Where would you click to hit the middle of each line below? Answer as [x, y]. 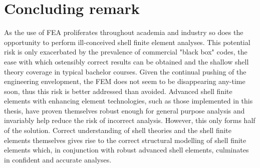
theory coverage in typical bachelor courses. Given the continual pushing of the [125, 71]
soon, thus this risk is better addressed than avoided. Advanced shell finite [118, 91]
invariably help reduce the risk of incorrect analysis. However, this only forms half [130, 120]
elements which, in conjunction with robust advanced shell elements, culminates [126, 150]
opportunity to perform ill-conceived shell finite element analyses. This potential [127, 42]
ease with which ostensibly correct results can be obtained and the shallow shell [126, 61]
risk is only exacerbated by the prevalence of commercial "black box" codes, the [126, 52]
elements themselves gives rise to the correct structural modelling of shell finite [125, 140]
